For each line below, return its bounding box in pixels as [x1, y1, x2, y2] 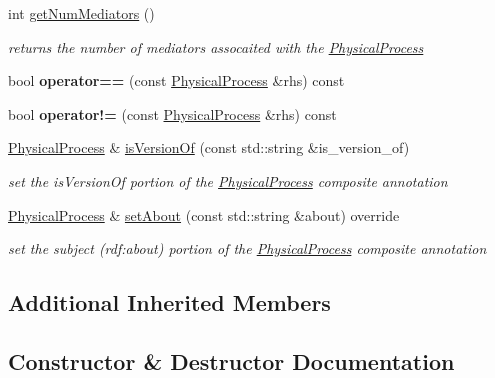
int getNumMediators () [8, 3, 155, 23]
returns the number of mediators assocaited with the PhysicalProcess [8, 36, 424, 57]
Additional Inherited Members [8, 287, 331, 318]
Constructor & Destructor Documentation [8, 345, 455, 376]
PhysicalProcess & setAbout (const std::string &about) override [8, 204, 400, 225]
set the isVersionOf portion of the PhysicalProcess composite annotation [8, 170, 448, 191]
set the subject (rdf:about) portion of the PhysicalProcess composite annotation [8, 238, 487, 259]
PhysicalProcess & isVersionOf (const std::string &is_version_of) [8, 137, 410, 158]
